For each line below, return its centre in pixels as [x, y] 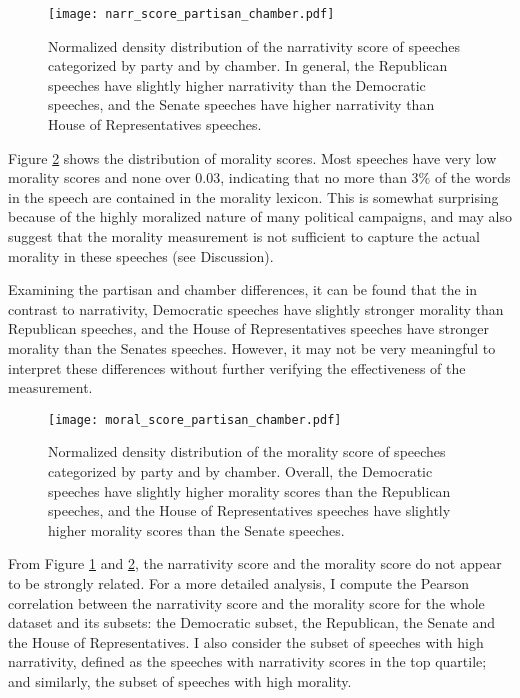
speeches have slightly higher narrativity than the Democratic [237, 84]
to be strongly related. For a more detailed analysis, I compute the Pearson [238, 582]
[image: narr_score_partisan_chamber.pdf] [191, 14]
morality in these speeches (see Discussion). [141, 255]
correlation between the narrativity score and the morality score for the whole [246, 602]
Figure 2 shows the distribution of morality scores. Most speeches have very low [252, 157]
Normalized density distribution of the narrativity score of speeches [254, 45]
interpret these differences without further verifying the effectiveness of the [237, 367]
